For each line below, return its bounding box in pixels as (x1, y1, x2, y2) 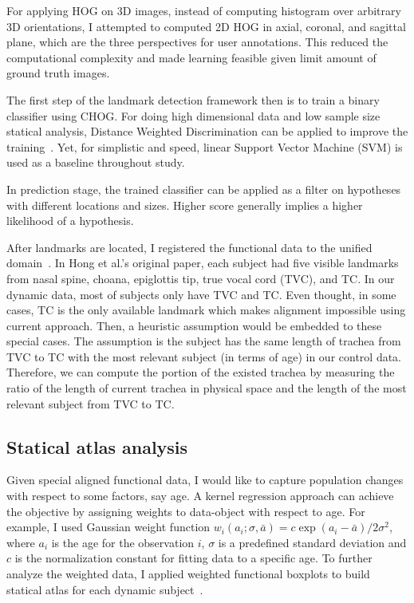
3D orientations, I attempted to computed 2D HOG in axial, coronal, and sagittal (6, 18, 406, 34)
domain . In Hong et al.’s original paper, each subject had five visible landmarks (6, 254, 399, 271)
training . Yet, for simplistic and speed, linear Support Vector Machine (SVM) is (6, 138, 403, 155)
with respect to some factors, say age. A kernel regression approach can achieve (6, 487, 394, 504)
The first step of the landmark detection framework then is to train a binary (6, 91, 380, 108)
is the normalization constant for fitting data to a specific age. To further (14, 550, 373, 566)
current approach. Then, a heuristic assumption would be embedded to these (6, 317, 382, 333)
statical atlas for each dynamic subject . (6, 581, 203, 597)
